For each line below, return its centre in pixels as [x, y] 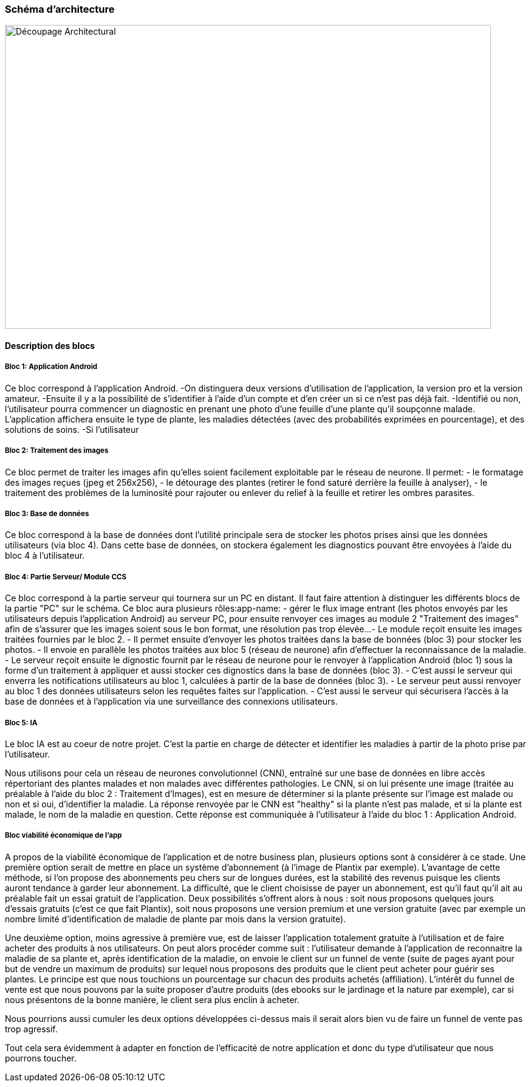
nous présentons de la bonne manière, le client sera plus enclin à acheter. [152, 999]
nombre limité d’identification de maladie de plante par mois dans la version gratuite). [176, 919]
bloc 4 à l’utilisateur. [45, 556]
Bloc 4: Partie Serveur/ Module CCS [66, 577]
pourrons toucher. [41, 1058]
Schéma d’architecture [60, 9]
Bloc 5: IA [21, 723]
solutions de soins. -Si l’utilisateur [72, 429]
